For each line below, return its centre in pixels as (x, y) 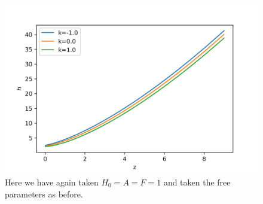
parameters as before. (44, 194)
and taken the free (197, 182)
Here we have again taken (52, 182)
